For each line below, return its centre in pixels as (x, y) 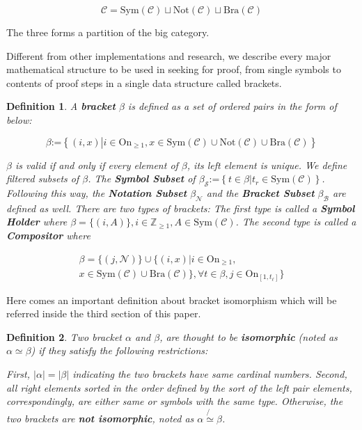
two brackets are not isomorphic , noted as (100, 418)
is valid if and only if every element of (96, 165)
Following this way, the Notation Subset (97, 192)
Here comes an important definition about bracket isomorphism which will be (172, 300)
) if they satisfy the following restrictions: (119, 350)
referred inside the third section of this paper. (104, 313)
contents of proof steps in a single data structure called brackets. (144, 82)
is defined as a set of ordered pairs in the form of (232, 106)
